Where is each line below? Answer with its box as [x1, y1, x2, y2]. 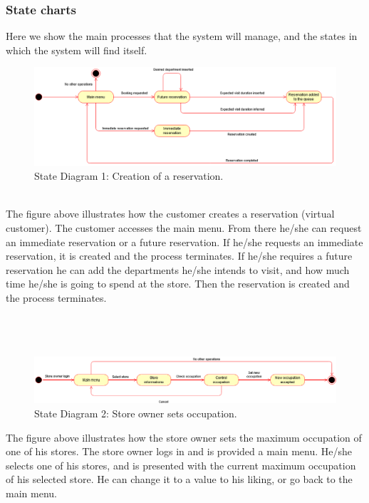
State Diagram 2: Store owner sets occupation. [34, 406, 237, 421]
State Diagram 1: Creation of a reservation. [34, 168, 224, 183]
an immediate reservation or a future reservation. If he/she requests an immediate [6, 234, 363, 249]
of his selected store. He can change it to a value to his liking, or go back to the [6, 472, 353, 487]
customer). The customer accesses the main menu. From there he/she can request [6, 220, 362, 235]
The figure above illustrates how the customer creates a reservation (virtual [6, 206, 335, 221]
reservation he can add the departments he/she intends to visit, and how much [6, 262, 350, 277]
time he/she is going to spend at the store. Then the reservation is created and [6, 276, 350, 291]
